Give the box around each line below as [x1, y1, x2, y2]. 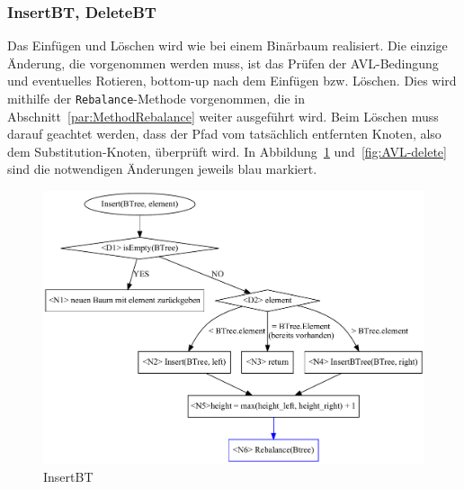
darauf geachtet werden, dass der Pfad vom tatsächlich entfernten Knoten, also [7, 124, 442, 143]
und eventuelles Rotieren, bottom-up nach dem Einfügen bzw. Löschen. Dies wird [7, 71, 457, 90]
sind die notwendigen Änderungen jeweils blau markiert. [7, 159, 317, 178]
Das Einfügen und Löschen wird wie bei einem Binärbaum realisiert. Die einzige [7, 36, 448, 55]
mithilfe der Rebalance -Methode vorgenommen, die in [7, 89, 305, 107]
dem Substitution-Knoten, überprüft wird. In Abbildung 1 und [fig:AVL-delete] [7, 141, 447, 160]
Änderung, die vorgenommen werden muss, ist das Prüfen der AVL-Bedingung [7, 53, 439, 72]
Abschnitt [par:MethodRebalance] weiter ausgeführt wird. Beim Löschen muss [7, 106, 439, 125]
